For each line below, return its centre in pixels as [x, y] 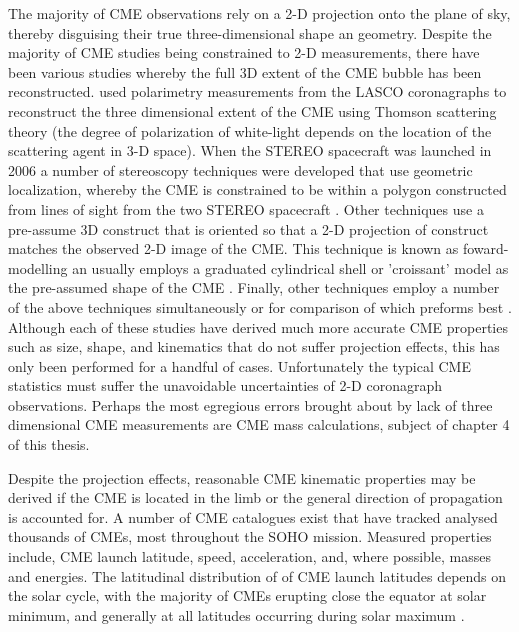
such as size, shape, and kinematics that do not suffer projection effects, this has [254, 346]
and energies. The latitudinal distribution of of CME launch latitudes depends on [257, 575]
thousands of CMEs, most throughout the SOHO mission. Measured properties [250, 536]
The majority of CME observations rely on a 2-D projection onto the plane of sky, [259, 13]
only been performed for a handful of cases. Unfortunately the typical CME [239, 365]
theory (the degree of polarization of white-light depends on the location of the [250, 130]
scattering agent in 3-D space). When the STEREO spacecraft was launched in [250, 150]
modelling [38, 267]
